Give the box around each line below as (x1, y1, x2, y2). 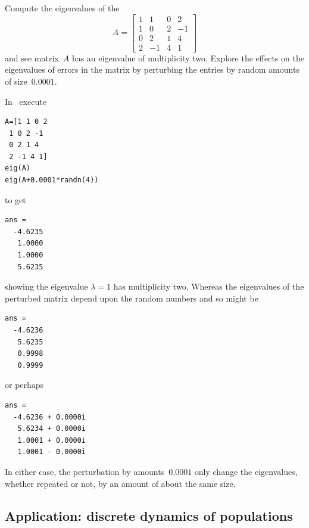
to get (5, 193, 26, 206)
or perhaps (5, 378, 44, 391)
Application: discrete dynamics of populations (5, 506, 293, 524)
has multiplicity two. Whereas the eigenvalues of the (113, 280, 304, 293)
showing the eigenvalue (5, 280, 88, 293)
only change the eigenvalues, (194, 465, 298, 477)
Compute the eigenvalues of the (5, 2, 120, 14)
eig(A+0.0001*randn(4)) (5, 176, 99, 185)
